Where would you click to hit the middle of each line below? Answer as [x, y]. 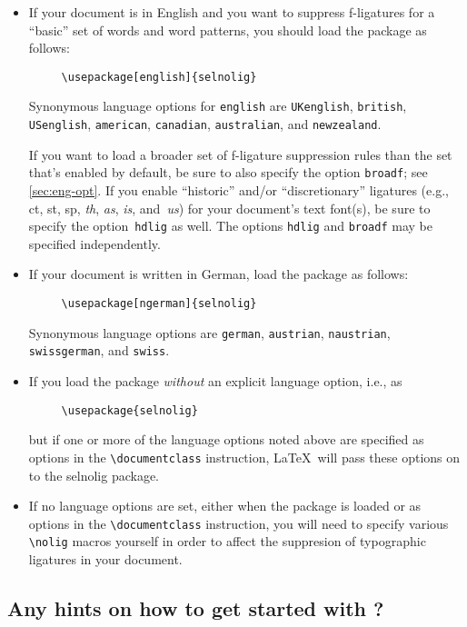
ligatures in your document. [105, 559]
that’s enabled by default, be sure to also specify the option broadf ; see [228, 172]
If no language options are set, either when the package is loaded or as [225, 506]
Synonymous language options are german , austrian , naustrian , [209, 332]
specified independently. [94, 243]
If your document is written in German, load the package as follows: [219, 274]
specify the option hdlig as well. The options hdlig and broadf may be [230, 226]
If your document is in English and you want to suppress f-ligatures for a [232, 12]
